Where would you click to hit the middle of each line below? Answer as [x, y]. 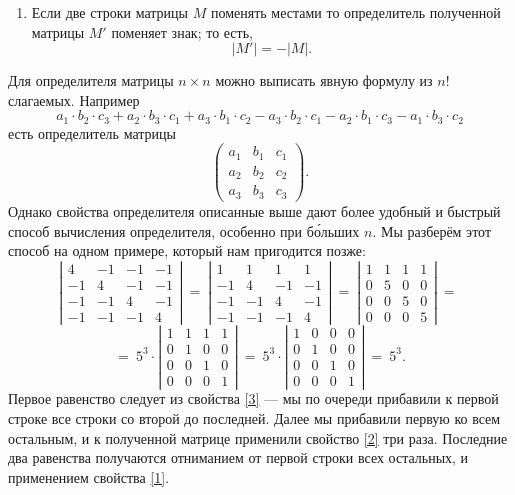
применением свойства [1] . [89, 476]
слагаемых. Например [74, 99]
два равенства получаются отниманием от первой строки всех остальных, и [238, 457]
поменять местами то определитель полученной [355, 12]
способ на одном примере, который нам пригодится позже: [187, 250]
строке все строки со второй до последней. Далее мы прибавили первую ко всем [254, 417]
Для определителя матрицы [91, 80]
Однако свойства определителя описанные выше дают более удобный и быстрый [254, 210]
